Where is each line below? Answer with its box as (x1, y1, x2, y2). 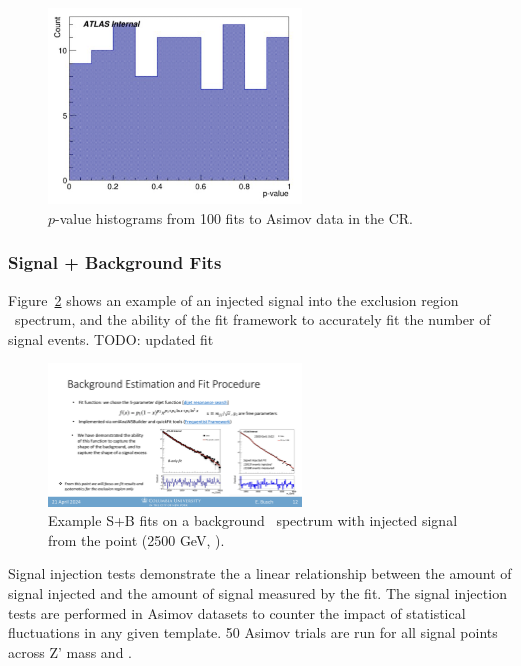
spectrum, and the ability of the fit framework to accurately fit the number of (14, 309, 491, 330)
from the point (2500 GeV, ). (48, 529, 225, 550)
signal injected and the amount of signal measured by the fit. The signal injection (8, 582, 507, 603)
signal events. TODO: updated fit (8, 328, 214, 349)
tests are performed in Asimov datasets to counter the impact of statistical (8, 602, 466, 623)
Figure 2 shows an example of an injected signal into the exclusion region (8, 289, 459, 310)
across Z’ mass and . (8, 641, 132, 662)
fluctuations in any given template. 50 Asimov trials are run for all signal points (8, 622, 498, 643)
